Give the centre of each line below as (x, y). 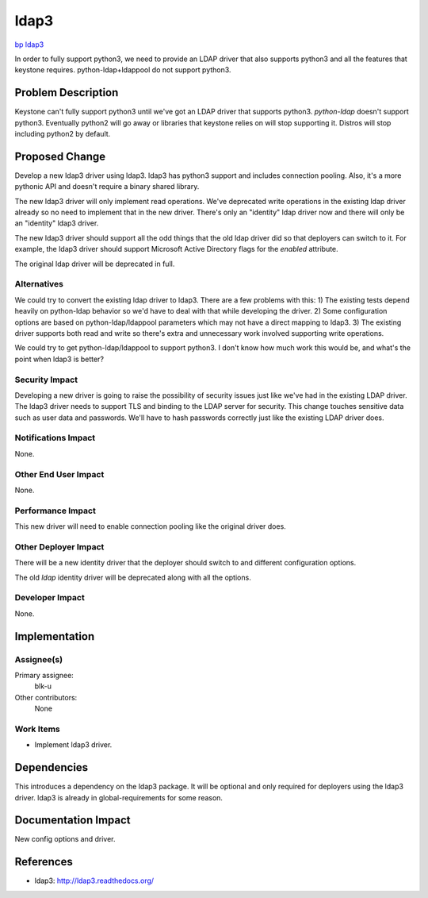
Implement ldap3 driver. (73, 745)
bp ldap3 (29, 44)
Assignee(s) (39, 659)
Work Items (37, 729)
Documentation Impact (73, 821)
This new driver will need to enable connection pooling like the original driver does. (151, 526)
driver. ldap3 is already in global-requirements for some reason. (119, 797)
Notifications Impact (55, 438)
